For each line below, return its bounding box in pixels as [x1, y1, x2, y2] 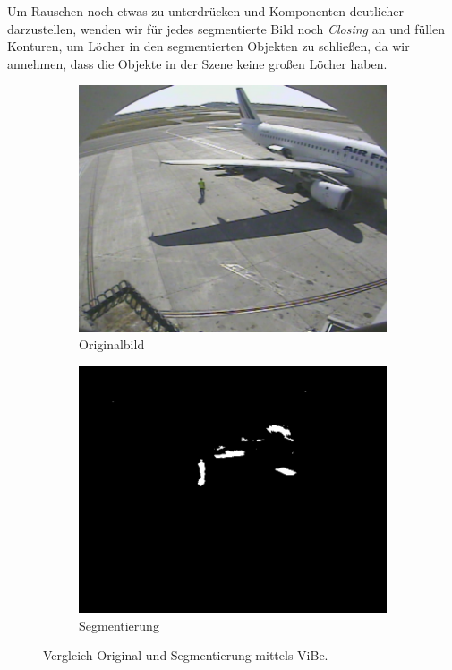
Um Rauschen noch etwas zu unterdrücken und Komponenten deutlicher [7, 2, 405, 20]
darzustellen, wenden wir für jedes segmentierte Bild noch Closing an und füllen [7, 19, 446, 38]
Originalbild [79, 335, 145, 354]
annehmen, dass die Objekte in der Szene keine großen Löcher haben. [7, 54, 388, 73]
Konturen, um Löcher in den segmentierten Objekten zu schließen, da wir [7, 37, 410, 56]
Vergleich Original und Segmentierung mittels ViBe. [43, 646, 328, 665]
